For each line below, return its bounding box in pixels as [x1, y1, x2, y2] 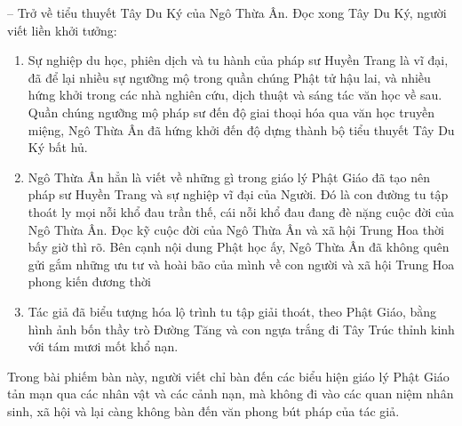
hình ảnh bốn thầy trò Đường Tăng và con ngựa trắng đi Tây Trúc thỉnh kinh [28, 319, 455, 338]
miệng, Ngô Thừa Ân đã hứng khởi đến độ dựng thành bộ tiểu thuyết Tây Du [28, 120, 455, 139]
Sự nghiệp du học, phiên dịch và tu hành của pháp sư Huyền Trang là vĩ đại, [28, 51, 449, 69]
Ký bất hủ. [28, 138, 88, 157]
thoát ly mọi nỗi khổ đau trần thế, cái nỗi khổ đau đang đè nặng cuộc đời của [28, 202, 454, 221]
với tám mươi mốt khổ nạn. [28, 337, 179, 356]
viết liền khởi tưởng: [7, 20, 117, 39]
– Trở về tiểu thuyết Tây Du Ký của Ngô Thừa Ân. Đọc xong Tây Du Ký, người [7, 4, 447, 21]
